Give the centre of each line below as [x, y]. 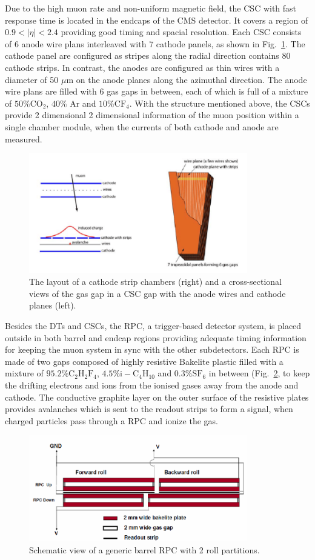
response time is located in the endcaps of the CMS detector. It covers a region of [157, 20]
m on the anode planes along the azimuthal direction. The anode [187, 79]
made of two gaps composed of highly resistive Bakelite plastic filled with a [144, 361]
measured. [24, 138]
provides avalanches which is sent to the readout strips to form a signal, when [149, 409]
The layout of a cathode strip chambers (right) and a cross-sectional [156, 282]
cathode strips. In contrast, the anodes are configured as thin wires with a [142, 67]
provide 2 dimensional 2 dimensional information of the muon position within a [152, 115]
